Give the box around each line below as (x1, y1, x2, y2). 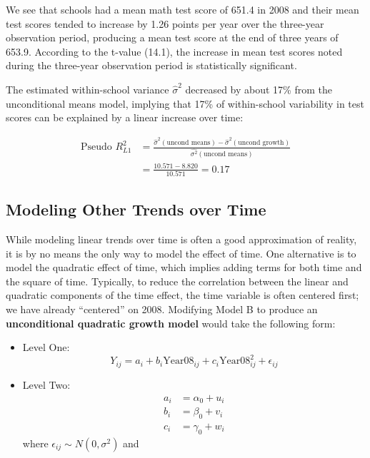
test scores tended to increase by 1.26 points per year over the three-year (6, 16, 324, 31)
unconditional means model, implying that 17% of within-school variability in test (6, 96, 364, 111)
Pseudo (80, 142, 112, 153)
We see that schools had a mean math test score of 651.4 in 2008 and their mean (6, 2, 359, 16)
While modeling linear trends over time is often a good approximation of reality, (6, 232, 357, 247)
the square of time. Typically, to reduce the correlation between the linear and (6, 273, 349, 288)
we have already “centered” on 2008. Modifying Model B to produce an (6, 302, 318, 317)
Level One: (22, 340, 70, 355)
